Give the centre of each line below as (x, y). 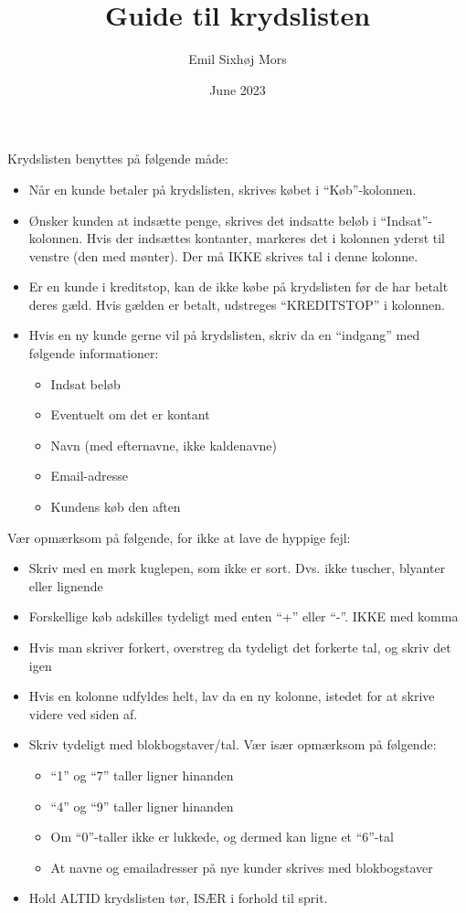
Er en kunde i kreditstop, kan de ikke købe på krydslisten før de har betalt (238, 287)
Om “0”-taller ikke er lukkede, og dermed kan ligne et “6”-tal (222, 837)
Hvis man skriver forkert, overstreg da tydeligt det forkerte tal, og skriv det (240, 647)
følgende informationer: (94, 353)
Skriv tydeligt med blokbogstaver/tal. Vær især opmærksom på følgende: (233, 744)
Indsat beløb (85, 383)
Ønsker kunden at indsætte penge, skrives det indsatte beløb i (202, 220)
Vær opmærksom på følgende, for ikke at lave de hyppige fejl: (179, 537)
